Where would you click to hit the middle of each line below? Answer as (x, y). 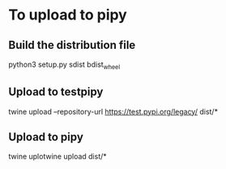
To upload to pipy (68, 15)
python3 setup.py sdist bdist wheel (64, 65)
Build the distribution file (72, 45)
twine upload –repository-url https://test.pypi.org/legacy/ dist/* (113, 111)
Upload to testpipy (56, 92)
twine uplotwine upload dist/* (58, 157)
